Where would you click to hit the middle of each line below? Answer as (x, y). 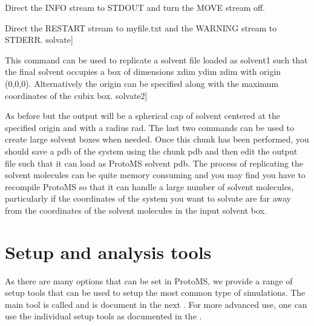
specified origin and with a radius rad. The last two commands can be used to (150, 127)
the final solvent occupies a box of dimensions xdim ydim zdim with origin (143, 72)
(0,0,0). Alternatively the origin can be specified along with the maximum (142, 83)
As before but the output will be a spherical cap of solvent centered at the (142, 116)
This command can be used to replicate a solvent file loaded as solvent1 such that (156, 59)
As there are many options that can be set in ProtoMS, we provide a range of (149, 280)
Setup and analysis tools (108, 251)
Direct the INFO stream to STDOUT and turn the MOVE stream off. (135, 7)
